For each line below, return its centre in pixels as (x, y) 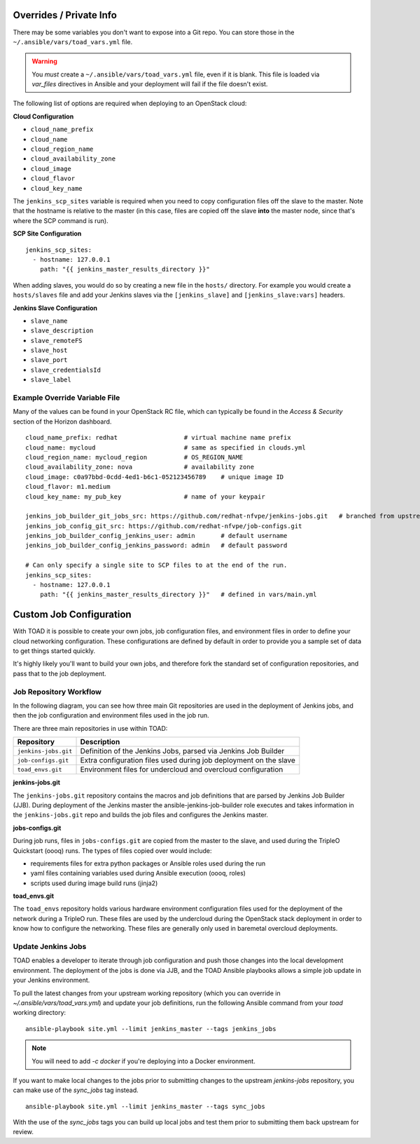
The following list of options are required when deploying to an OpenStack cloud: (130, 103)
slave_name (49, 321)
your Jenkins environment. (51, 980)
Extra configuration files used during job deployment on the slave (188, 760)
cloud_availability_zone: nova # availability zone (140, 467)
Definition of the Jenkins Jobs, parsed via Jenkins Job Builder (182, 751)
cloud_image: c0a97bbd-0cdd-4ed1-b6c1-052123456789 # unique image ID (155, 477)
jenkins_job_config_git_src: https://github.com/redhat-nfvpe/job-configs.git (164, 526)
